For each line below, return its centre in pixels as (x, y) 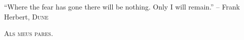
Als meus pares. (29, 33)
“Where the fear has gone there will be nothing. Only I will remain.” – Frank (122, 6)
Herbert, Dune (26, 16)
